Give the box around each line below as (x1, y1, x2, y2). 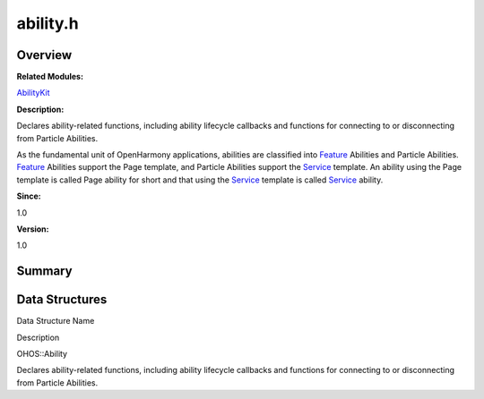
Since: (16, 191, 41, 201)
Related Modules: (16, 72, 84, 82)
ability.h (16, 13, 80, 33)
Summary (16, 264, 73, 279)
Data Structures (16, 292, 108, 308)
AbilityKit (16, 88, 50, 98)
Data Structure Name (16, 316, 95, 327)
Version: (16, 224, 49, 234)
